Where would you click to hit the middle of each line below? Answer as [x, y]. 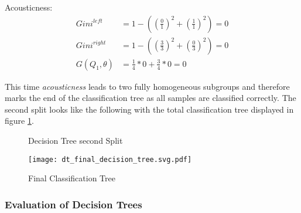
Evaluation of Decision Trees [73, 204]
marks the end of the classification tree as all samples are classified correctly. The [150, 98]
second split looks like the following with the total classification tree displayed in [149, 109]
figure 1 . [19, 121]
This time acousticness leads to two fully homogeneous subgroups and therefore [147, 86]
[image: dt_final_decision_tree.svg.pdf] [110, 159]
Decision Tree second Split [76, 141]
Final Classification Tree [72, 178]
